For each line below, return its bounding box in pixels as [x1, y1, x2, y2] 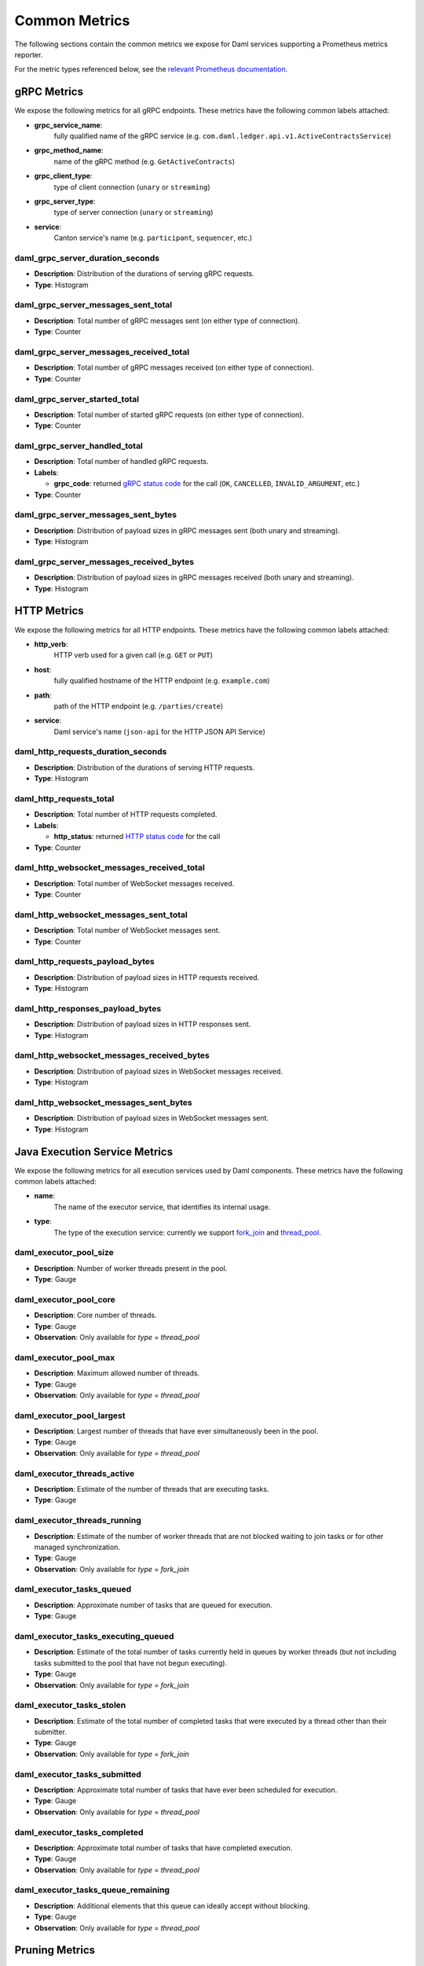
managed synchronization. [34, 1542, 121, 1552]
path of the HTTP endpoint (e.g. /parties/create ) [53, 701, 224, 711]
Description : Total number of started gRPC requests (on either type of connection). [34, 410, 305, 419]
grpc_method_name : [34, 145, 104, 155]
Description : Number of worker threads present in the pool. [34, 1263, 228, 1273]
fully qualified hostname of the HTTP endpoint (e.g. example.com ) [53, 676, 270, 686]
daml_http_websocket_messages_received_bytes [14, 1050, 210, 1061]
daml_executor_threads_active [14, 1467, 135, 1478]
